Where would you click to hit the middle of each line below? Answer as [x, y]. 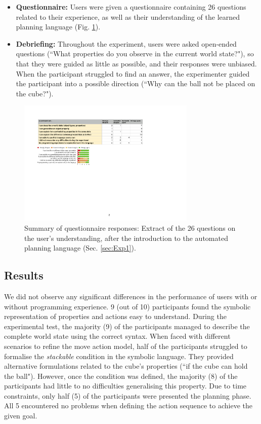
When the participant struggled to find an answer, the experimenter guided [133, 73]
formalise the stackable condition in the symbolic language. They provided [119, 356]
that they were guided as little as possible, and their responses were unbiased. [136, 63]
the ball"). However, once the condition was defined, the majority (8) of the [121, 376]
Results [24, 275]
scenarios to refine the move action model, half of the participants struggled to [126, 346]
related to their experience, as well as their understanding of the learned [128, 16]
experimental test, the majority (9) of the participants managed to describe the [127, 326]
